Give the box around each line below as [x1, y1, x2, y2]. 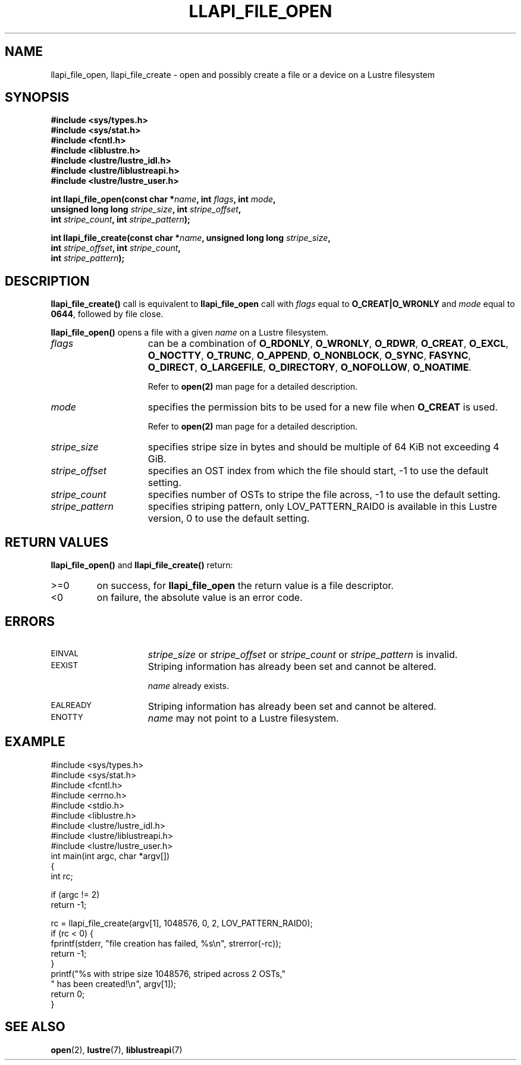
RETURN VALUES [5, 534, 109, 550]
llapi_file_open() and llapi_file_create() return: [51, 560, 233, 571]
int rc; [51, 870, 73, 881]
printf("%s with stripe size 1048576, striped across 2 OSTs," [51, 968, 285, 979]
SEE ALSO [5, 1019, 65, 1035]
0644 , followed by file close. [51, 309, 164, 319]
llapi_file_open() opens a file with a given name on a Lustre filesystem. [51, 327, 329, 338]
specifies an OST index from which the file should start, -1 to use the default [147, 465, 489, 477]
